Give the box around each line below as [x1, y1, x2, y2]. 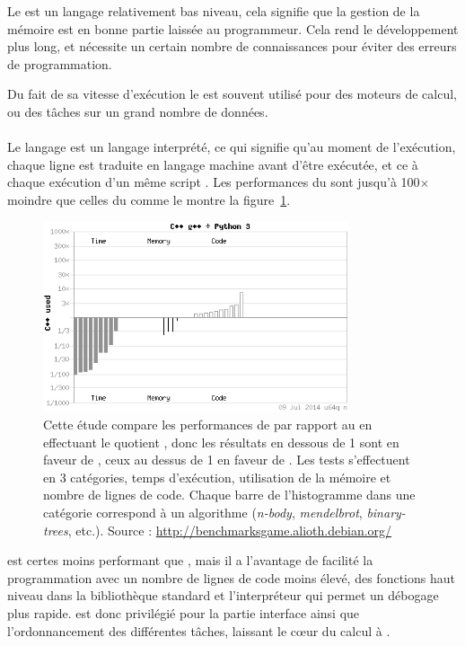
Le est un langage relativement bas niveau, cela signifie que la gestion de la [7, 2, 420, 20]
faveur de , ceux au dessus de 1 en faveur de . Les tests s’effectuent [43, 450, 410, 469]
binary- [366, 503, 406, 522]
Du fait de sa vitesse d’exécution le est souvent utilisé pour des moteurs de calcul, [7, 84, 457, 103]
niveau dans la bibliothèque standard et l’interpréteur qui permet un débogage [7, 586, 439, 605]
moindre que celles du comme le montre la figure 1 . [7, 190, 291, 208]
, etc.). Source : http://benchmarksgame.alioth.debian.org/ [67, 520, 392, 539]
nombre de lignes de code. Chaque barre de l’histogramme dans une [43, 485, 416, 504]
